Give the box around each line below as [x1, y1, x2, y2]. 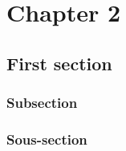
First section [6, 50, 112, 75]
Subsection [6, 93, 78, 113]
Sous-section [6, 129, 87, 149]
